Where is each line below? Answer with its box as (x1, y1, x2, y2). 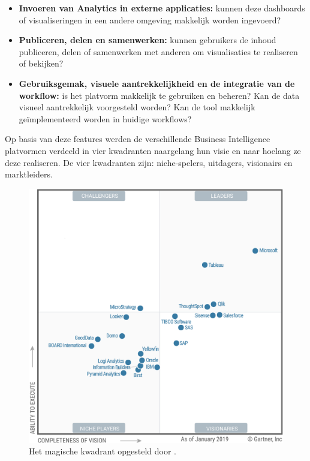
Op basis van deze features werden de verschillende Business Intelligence (5, 132, 270, 145)
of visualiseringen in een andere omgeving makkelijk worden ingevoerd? (19, 13, 281, 26)
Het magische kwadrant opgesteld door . (29, 445, 177, 457)
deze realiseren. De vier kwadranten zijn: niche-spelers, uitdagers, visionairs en (5, 156, 293, 168)
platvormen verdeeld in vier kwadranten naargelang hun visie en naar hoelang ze (5, 144, 301, 156)
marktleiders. (5, 168, 53, 180)
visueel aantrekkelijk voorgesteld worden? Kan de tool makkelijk (19, 101, 255, 113)
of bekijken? (19, 57, 64, 70)
